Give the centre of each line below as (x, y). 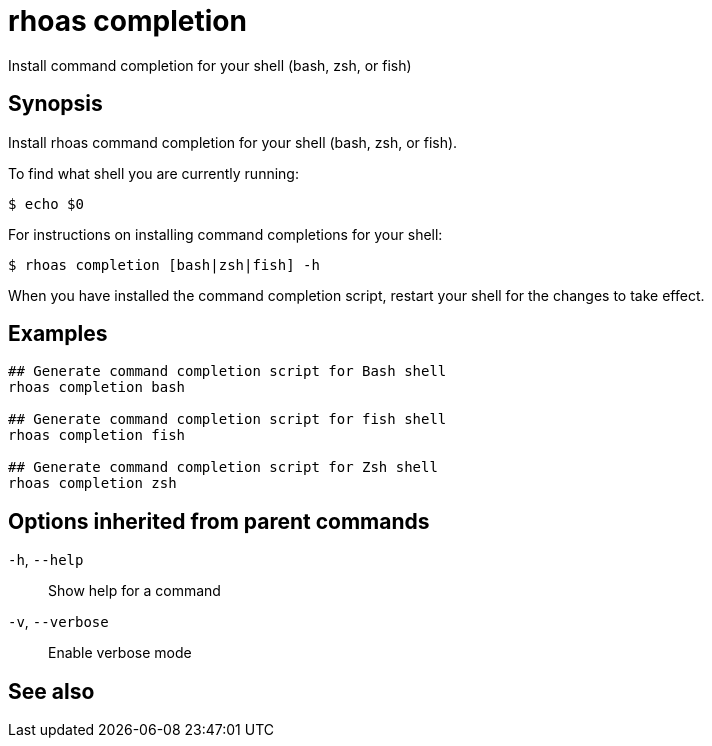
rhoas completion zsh (92, 483)
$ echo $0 (46, 203)
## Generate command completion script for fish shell (227, 419)
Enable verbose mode (120, 653)
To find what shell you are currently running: (153, 173)
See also (51, 691)
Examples (58, 334)
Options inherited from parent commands (219, 521)
